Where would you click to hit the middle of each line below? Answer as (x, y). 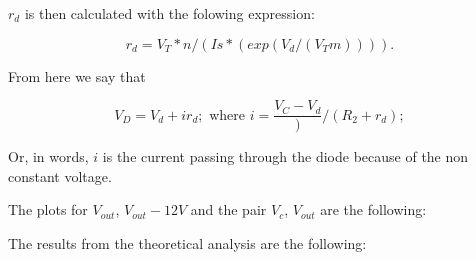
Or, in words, (48, 156)
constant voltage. (60, 175)
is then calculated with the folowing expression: (169, 13)
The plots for (48, 209)
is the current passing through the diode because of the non (285, 156)
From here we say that (77, 75)
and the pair (228, 209)
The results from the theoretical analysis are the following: (187, 243)
